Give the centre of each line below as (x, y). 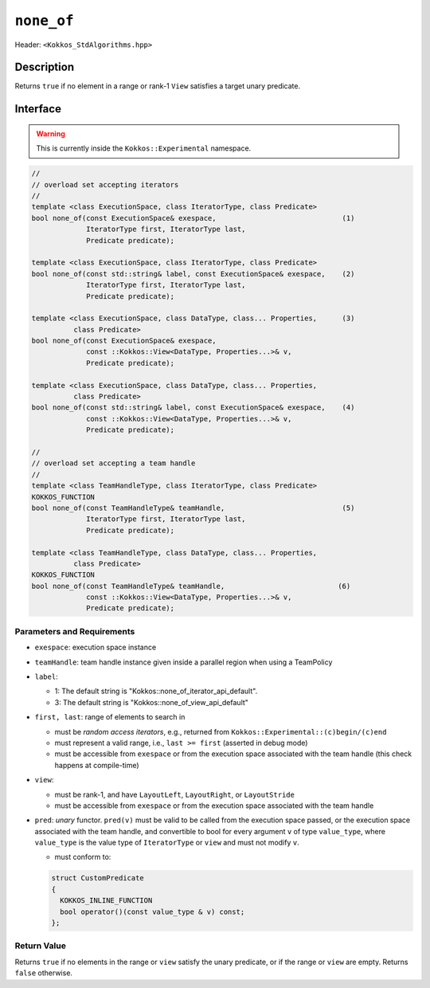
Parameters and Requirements (75, 631)
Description (45, 67)
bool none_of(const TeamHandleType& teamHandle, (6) (191, 586)
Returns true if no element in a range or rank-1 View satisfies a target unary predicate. (158, 86)
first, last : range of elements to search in (110, 717)
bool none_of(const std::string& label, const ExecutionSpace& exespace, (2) (193, 274)
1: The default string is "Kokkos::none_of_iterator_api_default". (156, 691)
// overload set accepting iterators (105, 184)
